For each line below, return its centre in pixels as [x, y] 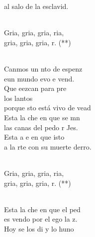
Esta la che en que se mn [42, 117]
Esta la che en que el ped [42, 209]
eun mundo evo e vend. [39, 78]
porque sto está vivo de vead [47, 108]
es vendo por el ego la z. [41, 219]
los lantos [18, 98]
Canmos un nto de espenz [43, 68]
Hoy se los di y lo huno [39, 228]
